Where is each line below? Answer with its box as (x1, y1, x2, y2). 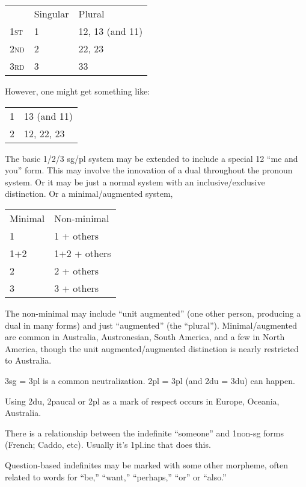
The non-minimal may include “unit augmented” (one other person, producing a (5, 306, 301, 319)
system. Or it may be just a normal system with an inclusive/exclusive (5, 175, 265, 188)
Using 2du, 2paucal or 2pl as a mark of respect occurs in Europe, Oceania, (5, 394, 280, 407)
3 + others (54, 281, 99, 295)
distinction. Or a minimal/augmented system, (5, 187, 173, 200)
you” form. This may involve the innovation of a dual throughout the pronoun (5, 164, 293, 176)
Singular (34, 7, 69, 20)
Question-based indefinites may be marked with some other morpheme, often (5, 458, 288, 471)
